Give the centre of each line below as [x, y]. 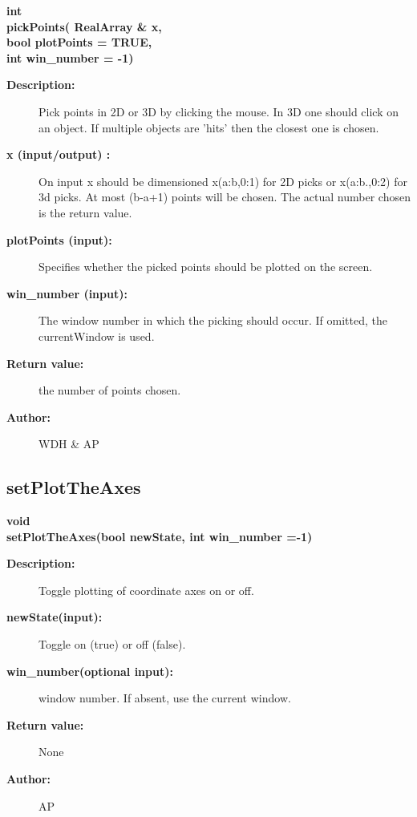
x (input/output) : [59, 154]
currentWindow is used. [97, 336]
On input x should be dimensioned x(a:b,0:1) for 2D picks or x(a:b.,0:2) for [223, 181]
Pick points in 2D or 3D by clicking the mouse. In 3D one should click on [219, 111]
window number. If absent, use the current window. [165, 698]
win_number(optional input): [90, 671]
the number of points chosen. [110, 390]
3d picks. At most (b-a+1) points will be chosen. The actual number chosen [225, 197]
